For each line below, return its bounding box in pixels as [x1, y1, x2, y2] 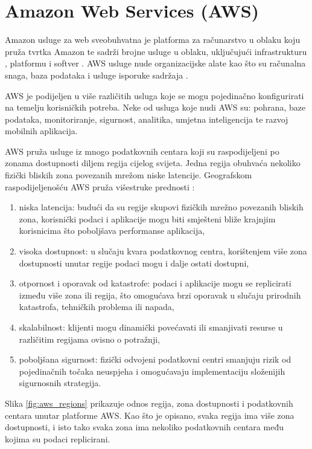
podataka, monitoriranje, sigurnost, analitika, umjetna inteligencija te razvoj [5, 112, 288, 125]
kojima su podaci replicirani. [5, 432, 110, 445]
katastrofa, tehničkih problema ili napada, [19, 300, 174, 313]
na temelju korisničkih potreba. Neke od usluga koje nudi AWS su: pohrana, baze [5, 101, 306, 114]
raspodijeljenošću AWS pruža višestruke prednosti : [5, 180, 195, 193]
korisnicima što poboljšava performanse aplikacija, [19, 224, 205, 237]
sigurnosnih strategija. [19, 376, 101, 389]
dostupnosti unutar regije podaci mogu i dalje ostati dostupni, [19, 256, 249, 269]
